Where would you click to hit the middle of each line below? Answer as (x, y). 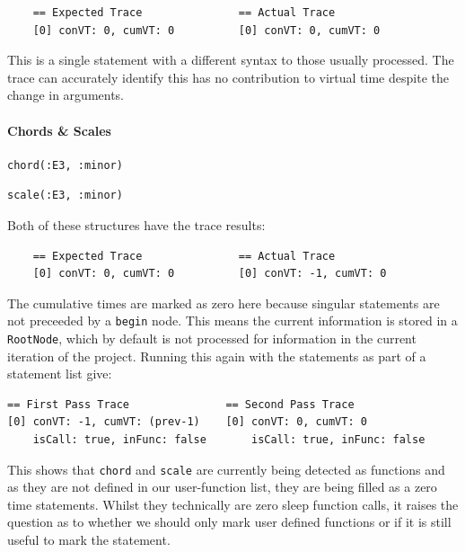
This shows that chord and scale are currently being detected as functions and (226, 469)
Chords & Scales (59, 130)
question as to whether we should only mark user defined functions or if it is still (229, 522)
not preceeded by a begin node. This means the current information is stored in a (232, 321)
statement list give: (60, 374)
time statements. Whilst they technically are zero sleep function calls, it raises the (233, 504)
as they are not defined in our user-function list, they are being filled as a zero (222, 487)
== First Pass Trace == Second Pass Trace (181, 404)
